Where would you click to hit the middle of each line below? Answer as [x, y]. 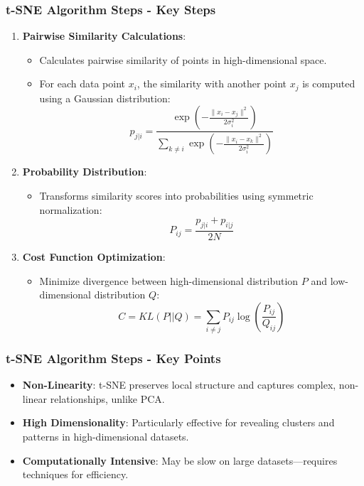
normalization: [71, 209]
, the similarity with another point [212, 83]
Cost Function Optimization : [94, 256]
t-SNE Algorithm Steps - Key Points [113, 358]
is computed [329, 83]
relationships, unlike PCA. [107, 398]
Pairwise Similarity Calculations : [104, 36]
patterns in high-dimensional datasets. [106, 437]
